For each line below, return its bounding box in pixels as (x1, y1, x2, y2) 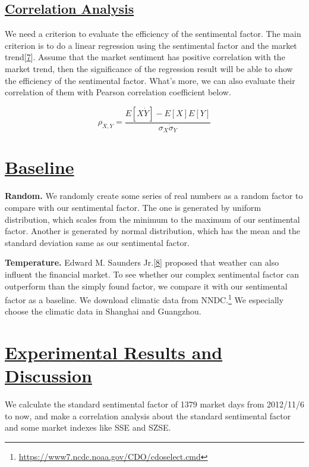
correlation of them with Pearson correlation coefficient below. (5, 86, 231, 98)
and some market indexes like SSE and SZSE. (5, 421, 171, 434)
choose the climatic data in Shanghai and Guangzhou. (5, 305, 201, 317)
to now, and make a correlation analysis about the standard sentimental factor (5, 409, 291, 422)
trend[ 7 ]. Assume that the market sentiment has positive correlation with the (5, 51, 285, 63)
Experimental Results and (5, 340, 223, 365)
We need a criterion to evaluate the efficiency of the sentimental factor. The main (5, 27, 301, 40)
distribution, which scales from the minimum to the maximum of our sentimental (5, 213, 300, 225)
